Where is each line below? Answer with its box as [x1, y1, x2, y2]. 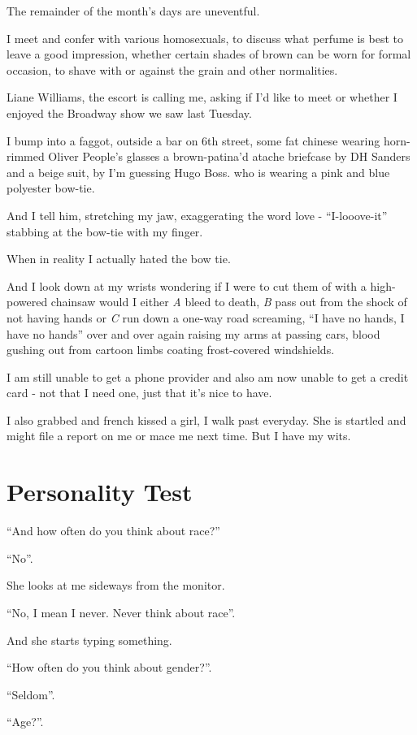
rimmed [7, 148, 45, 165]
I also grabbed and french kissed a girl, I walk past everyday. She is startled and [7, 411, 406, 428]
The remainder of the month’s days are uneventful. [7, 2, 260, 19]
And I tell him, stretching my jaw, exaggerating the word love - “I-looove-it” [7, 206, 388, 223]
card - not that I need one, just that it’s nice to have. [7, 384, 272, 401]
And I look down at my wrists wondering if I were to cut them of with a [7, 277, 367, 294]
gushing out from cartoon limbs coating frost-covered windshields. [7, 341, 335, 358]
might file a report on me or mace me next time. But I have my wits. [7, 427, 351, 444]
